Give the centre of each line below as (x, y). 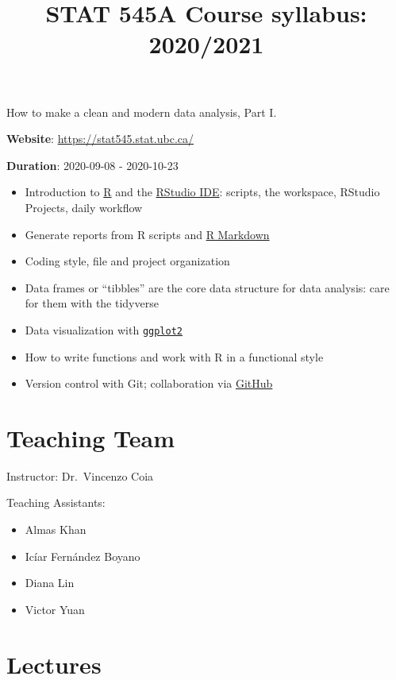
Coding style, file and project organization (127, 261)
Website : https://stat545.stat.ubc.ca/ (100, 139)
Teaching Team (91, 437)
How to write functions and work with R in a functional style (174, 356)
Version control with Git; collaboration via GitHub (149, 383)
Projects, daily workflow (84, 207)
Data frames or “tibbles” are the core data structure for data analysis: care (207, 287)
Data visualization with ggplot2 (104, 329)
